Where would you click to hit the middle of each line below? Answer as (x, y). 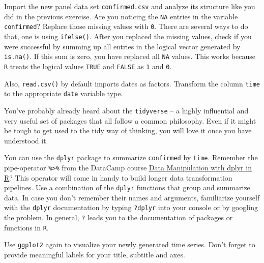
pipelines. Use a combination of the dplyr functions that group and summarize (127, 187)
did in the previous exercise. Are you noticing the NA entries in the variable (121, 16)
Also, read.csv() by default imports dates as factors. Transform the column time (132, 83)
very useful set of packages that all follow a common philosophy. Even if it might (130, 120)
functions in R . (26, 227)
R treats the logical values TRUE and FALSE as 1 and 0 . (88, 66)
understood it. (26, 140)
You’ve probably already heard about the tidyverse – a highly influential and (126, 110)
